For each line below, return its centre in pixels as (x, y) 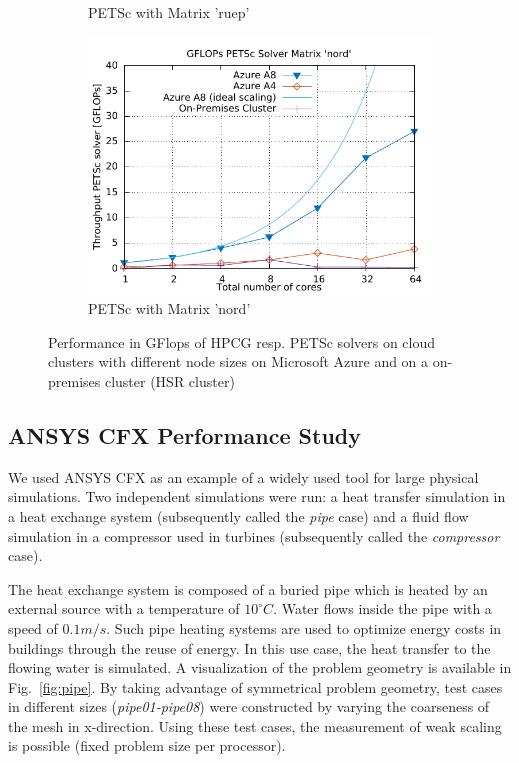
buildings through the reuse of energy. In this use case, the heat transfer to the (249, 647)
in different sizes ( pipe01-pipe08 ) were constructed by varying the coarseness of (249, 706)
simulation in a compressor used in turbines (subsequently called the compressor (254, 535)
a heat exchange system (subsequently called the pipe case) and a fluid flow (238, 515)
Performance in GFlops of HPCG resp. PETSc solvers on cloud (242, 341)
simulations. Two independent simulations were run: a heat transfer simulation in (257, 496)
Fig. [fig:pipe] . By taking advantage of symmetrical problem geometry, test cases (255, 686)
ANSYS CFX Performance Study (184, 434)
